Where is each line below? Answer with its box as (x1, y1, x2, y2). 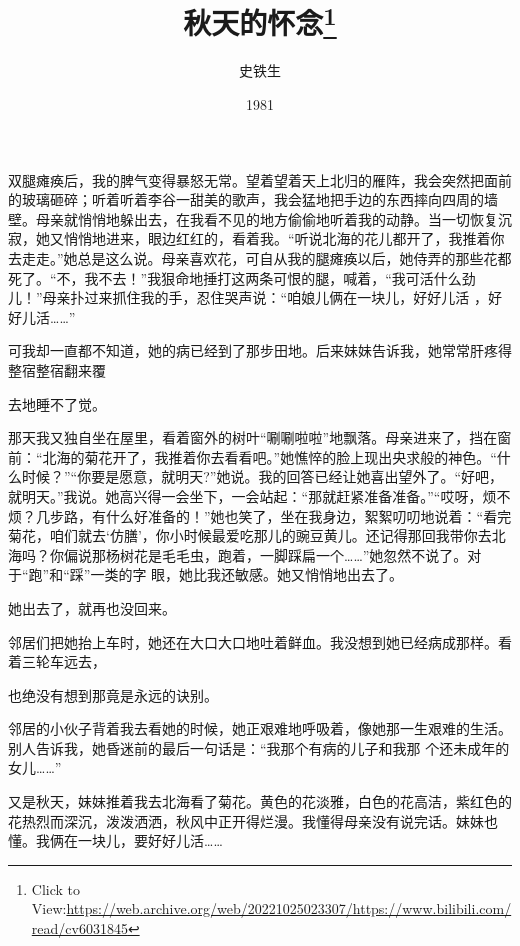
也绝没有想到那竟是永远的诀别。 (8, 684, 218, 705)
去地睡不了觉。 (8, 393, 106, 414)
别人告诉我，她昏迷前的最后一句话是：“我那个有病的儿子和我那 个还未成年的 (8, 737, 510, 758)
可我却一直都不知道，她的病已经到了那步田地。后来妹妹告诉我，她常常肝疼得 (8, 340, 512, 361)
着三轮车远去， (8, 651, 106, 672)
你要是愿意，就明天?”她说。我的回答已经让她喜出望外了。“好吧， (77, 466, 504, 487)
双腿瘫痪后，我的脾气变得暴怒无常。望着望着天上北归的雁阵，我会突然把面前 (8, 169, 512, 190)
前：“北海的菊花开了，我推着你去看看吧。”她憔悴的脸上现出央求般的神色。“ (8, 446, 497, 467)
